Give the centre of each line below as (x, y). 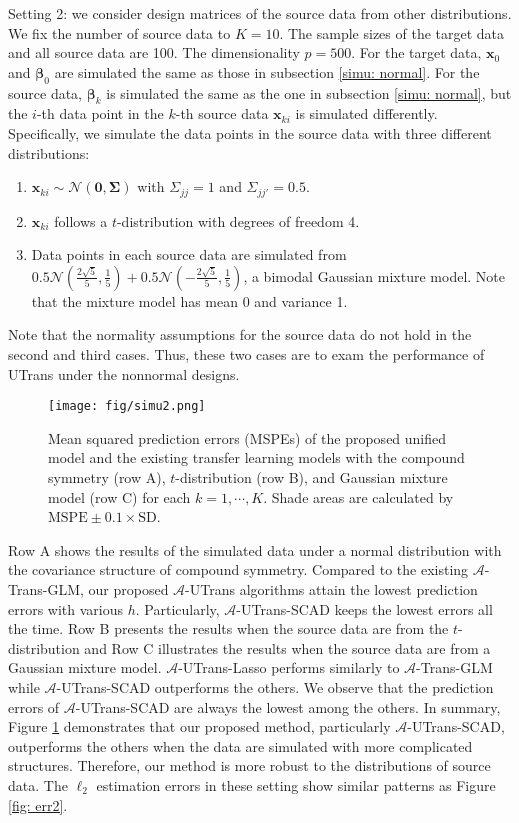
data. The (38, 784)
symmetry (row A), (107, 477)
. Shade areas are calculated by (358, 496)
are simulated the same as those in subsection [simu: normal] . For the (267, 71)
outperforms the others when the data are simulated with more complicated (240, 745)
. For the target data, (416, 52)
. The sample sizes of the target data (392, 32)
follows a (81, 220)
